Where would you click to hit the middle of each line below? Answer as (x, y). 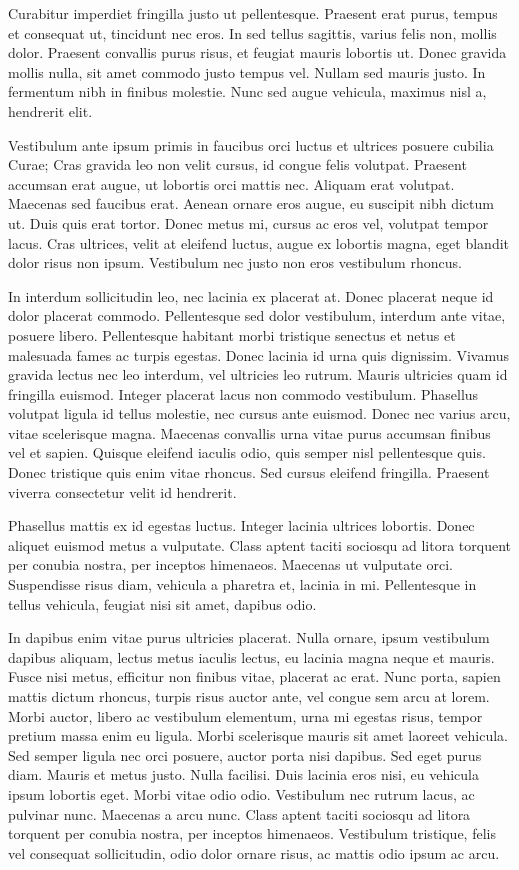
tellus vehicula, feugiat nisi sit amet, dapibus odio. (162, 603)
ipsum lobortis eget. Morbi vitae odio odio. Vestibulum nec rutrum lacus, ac (241, 793)
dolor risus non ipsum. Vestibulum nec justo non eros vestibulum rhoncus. (235, 262)
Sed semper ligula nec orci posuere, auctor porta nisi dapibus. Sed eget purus (245, 754)
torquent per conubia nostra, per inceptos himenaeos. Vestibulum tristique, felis (252, 833)
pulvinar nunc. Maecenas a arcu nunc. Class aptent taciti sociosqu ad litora (239, 813)
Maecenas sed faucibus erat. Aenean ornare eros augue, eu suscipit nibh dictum (251, 203)
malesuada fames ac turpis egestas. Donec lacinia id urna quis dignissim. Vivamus (259, 354)
